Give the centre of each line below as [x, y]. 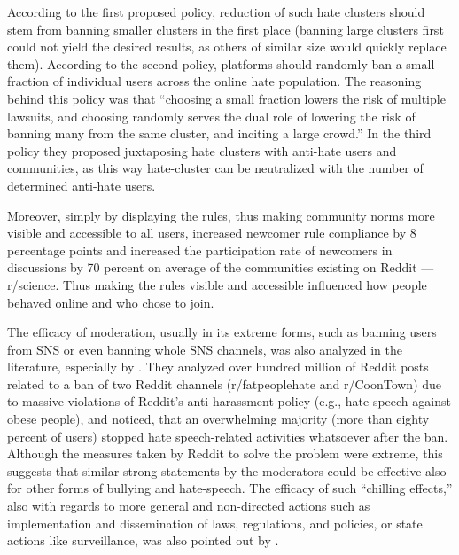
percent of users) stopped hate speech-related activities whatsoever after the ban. [228, 436]
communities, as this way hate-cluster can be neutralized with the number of [215, 168]
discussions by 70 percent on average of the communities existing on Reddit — [221, 267]
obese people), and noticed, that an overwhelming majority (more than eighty [218, 419]
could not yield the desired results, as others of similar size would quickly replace [227, 47]
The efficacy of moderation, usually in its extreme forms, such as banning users [222, 332]
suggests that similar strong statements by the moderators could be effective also [227, 470]
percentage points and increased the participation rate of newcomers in [200, 250]
